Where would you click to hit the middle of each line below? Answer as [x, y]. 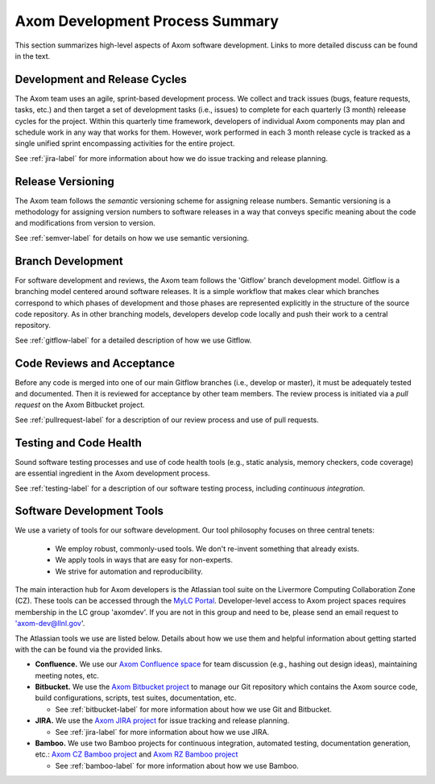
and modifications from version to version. [85, 223]
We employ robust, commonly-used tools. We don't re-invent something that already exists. [207, 549]
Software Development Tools [89, 511]
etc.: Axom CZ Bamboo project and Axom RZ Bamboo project [137, 754]
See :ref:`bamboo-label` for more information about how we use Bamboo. [177, 765]
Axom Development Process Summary [147, 21]
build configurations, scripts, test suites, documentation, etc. [136, 698]
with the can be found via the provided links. [89, 649]
